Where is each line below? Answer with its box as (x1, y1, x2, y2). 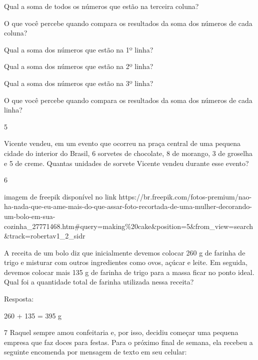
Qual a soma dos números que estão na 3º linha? (4, 77, 153, 88)
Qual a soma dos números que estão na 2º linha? (4, 61, 153, 71)
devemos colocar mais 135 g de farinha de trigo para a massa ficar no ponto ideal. (4, 266, 254, 277)
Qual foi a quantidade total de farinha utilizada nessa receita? (4, 276, 194, 287)
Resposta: (4, 293, 34, 304)
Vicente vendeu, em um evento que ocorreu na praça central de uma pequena (4, 138, 241, 148)
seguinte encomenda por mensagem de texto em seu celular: (4, 346, 187, 357)
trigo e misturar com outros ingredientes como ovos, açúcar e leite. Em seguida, (4, 257, 247, 267)
